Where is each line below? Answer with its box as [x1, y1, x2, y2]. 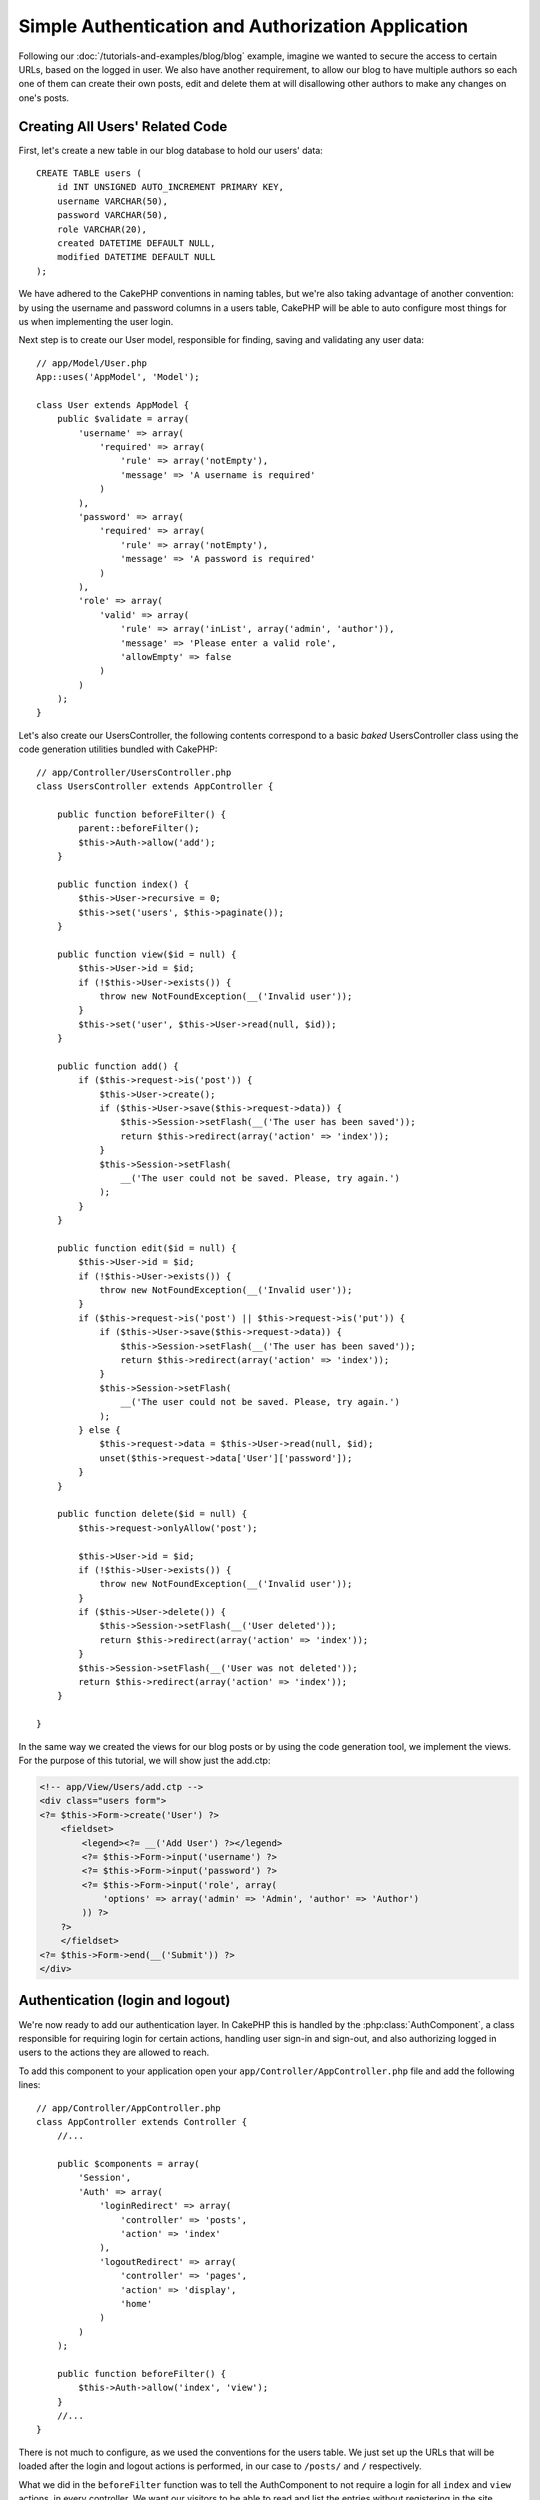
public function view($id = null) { [56, 948, 237, 960]
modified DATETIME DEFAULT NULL [56, 251, 216, 263]
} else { [78, 1425, 121, 1435]
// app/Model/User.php [36, 357, 148, 369]
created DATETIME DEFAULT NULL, [56, 237, 216, 249]
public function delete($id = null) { [56, 1508, 248, 1520]
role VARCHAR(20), [56, 223, 148, 235]
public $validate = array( [56, 413, 190, 425]
